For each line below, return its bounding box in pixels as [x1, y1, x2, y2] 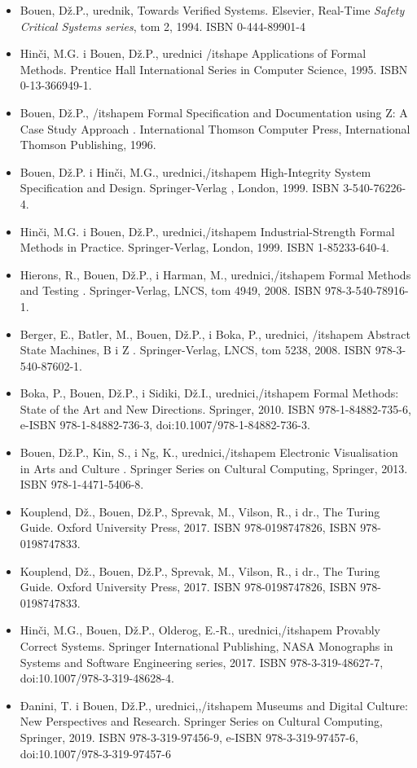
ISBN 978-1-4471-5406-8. [20, 476, 144, 493]
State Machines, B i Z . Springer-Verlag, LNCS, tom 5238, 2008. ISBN [20, 341, 372, 358]
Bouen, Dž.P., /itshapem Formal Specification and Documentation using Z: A [20, 103, 408, 121]
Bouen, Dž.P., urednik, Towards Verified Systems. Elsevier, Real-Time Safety [20, 2, 405, 18]
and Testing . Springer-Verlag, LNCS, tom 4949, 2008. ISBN [20, 282, 322, 299]
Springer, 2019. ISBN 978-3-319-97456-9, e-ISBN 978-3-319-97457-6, [20, 728, 358, 745]
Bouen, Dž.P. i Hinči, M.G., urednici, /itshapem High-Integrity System [20, 163, 371, 180]
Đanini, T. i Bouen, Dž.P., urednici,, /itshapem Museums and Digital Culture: [20, 696, 408, 713]
